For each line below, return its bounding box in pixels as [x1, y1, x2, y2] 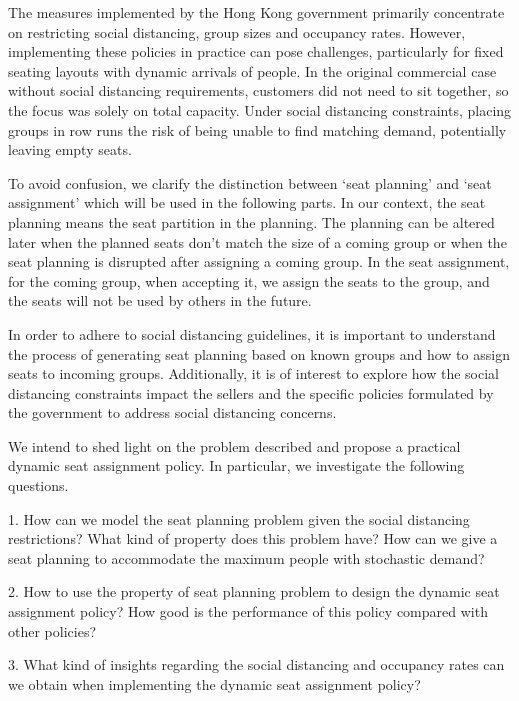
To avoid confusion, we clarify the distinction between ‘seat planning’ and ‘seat [8, 172, 492, 193]
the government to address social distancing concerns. [8, 402, 337, 423]
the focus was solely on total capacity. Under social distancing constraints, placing [8, 99, 512, 120]
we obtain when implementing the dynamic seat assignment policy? [8, 673, 421, 694]
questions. [8, 475, 69, 496]
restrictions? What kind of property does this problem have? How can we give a [8, 528, 498, 549]
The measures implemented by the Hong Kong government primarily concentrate [8, 2, 505, 22]
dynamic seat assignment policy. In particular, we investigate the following [8, 455, 465, 476]
